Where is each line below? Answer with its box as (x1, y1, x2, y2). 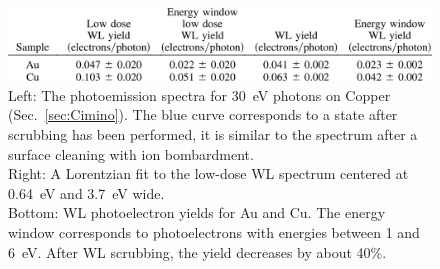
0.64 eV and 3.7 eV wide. (8, 182, 165, 203)
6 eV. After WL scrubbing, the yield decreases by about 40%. (8, 241, 387, 262)
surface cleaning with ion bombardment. (8, 143, 254, 164)
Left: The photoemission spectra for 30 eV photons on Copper (8, 84, 391, 105)
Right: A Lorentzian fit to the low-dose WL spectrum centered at (8, 163, 409, 184)
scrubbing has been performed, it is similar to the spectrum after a (8, 124, 418, 145)
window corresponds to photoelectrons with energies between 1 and (8, 222, 420, 243)
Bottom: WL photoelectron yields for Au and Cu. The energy (8, 202, 386, 223)
